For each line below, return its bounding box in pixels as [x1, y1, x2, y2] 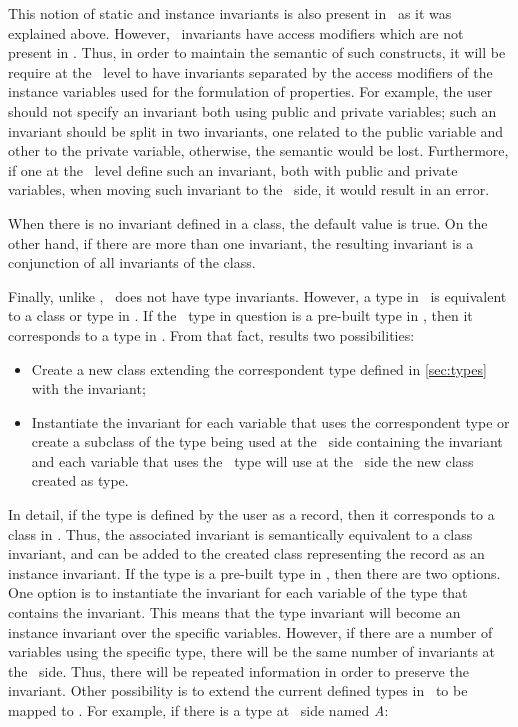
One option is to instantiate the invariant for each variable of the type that [8, 582, 468, 603]
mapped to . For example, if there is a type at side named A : [8, 700, 389, 720]
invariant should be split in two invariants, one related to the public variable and [8, 120, 504, 141]
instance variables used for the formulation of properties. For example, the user [8, 81, 493, 102]
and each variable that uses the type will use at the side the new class [31, 450, 474, 471]
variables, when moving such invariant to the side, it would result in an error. [8, 179, 490, 200]
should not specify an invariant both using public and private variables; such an [8, 100, 497, 121]
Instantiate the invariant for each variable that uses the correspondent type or [31, 411, 510, 432]
